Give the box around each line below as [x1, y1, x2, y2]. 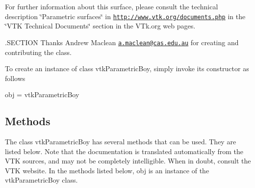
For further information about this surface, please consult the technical [5, 1, 218, 11]
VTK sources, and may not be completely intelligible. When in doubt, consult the [5, 156, 251, 166]
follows [5, 73, 25, 83]
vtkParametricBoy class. [5, 175, 78, 185]
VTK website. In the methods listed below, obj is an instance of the [5, 165, 209, 175]
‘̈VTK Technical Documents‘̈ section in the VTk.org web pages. [5, 21, 196, 31]
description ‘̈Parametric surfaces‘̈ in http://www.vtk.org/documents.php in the [5, 11, 246, 21]
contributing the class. [5, 47, 72, 57]
